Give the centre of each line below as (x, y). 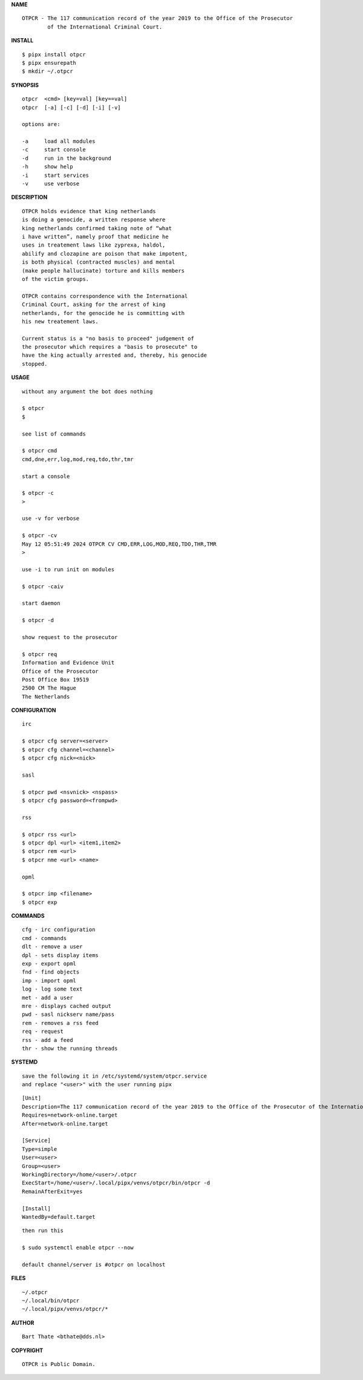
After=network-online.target (65, 1123)
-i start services (56, 175)
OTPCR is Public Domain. (59, 1364)
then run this (43, 1231)
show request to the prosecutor (70, 637)
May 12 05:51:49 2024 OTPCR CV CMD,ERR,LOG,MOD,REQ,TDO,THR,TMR (119, 544)
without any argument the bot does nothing (87, 391)
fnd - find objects (51, 972)
